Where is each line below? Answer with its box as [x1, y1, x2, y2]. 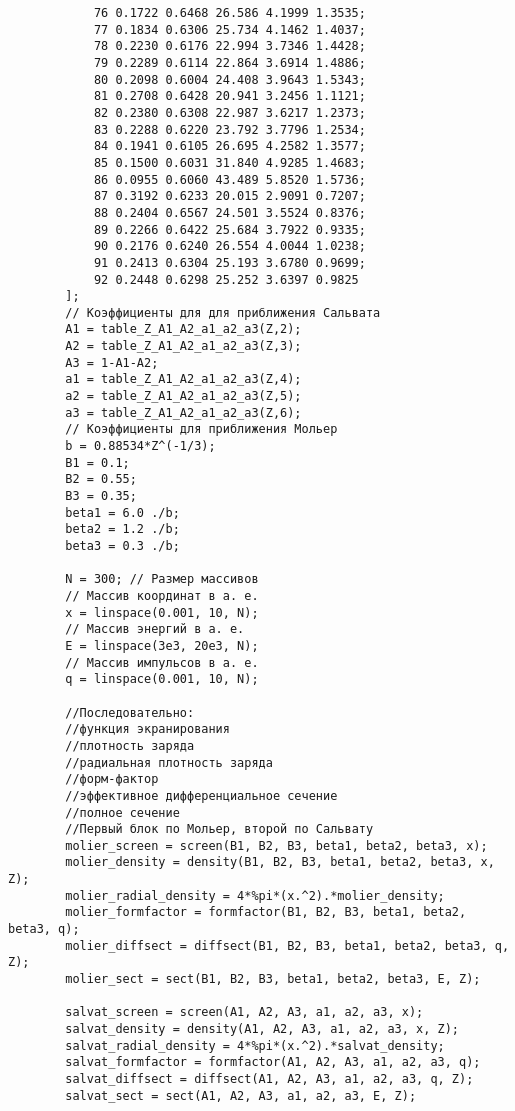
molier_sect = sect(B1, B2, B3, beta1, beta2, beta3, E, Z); [65, 972, 481, 987]
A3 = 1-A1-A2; [65, 355, 159, 370]
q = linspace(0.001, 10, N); [65, 672, 259, 687]
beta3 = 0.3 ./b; [65, 539, 180, 553]
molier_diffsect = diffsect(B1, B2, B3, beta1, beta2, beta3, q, [65, 938, 510, 953]
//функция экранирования [65, 722, 230, 737]
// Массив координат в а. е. [65, 588, 259, 603]
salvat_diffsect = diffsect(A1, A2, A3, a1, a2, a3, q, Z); [65, 1072, 474, 1086]
